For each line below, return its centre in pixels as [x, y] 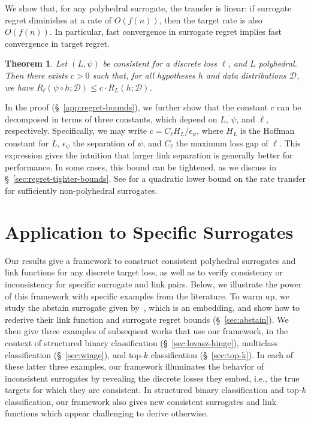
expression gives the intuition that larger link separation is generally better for [149, 155]
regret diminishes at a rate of [58, 19]
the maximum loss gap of [222, 142]
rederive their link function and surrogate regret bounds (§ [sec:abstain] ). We [147, 319]
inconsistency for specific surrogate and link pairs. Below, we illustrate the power [153, 283]
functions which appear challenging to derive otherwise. [107, 413]
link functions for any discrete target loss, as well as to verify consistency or [144, 272]
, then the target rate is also [211, 19]
